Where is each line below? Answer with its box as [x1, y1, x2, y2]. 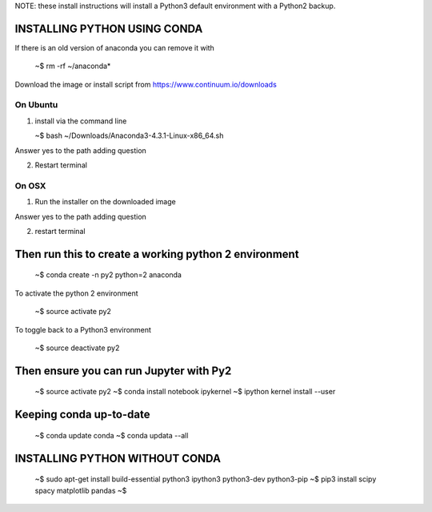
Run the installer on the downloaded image [34, 197, 176, 207]
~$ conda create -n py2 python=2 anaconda [34, 270, 182, 280]
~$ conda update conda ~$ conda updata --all [34, 430, 189, 440]
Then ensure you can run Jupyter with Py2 [14, 364, 232, 377]
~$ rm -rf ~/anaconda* [34, 61, 111, 71]
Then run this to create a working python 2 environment [14, 247, 299, 260]
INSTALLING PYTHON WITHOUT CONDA [14, 451, 222, 465]
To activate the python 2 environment [14, 288, 139, 298]
